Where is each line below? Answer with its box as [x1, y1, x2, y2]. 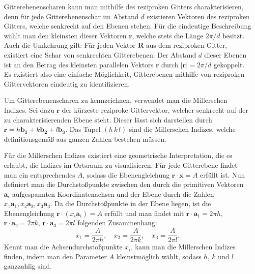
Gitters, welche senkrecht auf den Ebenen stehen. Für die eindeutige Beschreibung [4, 21, 252, 31]
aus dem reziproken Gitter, [146, 40, 227, 50]
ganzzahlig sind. [4, 261, 52, 271]
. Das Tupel [65, 124, 101, 134]
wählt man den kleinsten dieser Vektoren [4, 30, 127, 40]
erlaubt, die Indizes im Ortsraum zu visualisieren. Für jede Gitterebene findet [4, 159, 238, 170]
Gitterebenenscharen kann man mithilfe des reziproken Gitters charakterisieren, [4, 1, 244, 11]
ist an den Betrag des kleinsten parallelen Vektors [4, 59, 154, 69]
